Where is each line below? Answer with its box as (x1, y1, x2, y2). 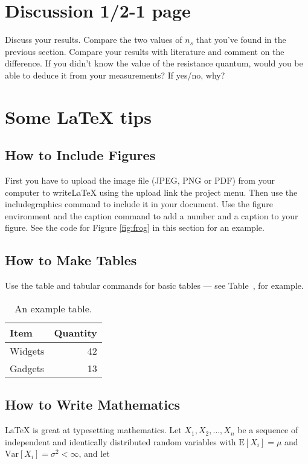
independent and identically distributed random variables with (5, 435, 236, 448)
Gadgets (10, 361, 45, 375)
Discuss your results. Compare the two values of (5, 33, 182, 46)
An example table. (14, 301, 92, 315)
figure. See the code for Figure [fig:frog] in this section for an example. (5, 221, 265, 234)
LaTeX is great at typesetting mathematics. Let (5, 424, 182, 436)
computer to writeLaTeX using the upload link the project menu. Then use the (5, 185, 298, 198)
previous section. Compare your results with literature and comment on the (5, 45, 284, 57)
